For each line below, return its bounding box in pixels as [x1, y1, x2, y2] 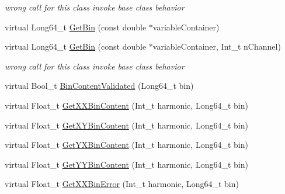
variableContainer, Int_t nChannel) [152, 40, 281, 53]
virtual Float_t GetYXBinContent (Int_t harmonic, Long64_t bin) [5, 138, 248, 151]
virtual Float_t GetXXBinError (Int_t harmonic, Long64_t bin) [5, 178, 239, 190]
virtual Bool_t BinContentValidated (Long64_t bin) [5, 79, 194, 92]
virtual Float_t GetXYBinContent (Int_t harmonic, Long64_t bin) [5, 119, 248, 131]
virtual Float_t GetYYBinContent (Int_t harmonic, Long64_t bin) [5, 158, 248, 170]
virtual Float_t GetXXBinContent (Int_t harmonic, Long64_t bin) [5, 99, 248, 111]
